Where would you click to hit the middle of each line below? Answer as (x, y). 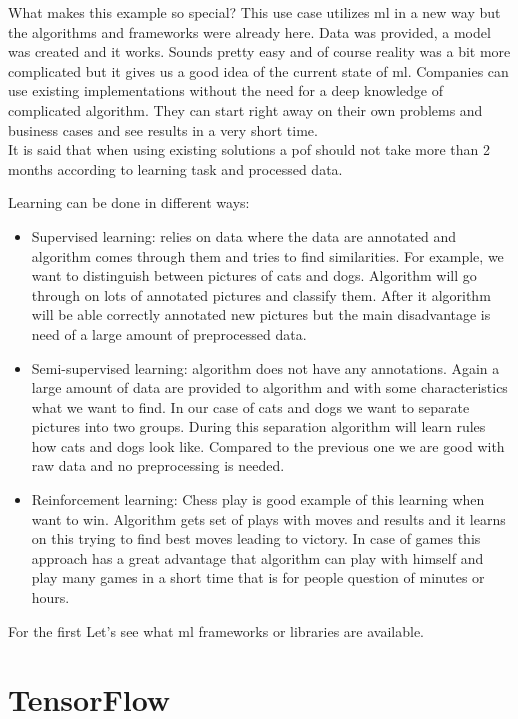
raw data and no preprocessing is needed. (158, 465)
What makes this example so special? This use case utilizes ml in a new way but (254, 12)
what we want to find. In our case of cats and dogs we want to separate (250, 406)
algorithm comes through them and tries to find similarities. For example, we (267, 255)
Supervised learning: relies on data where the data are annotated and (244, 235)
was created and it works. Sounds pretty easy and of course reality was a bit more (259, 51)
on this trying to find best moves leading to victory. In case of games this (256, 538)
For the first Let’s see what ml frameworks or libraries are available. (216, 630)
